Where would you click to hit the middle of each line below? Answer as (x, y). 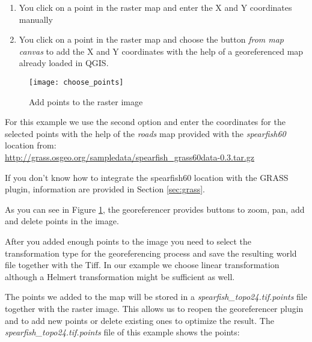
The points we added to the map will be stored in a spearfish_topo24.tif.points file (156, 297)
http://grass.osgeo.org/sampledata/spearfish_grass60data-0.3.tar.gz (130, 157)
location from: (31, 145)
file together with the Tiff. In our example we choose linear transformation (142, 265)
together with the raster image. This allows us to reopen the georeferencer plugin (154, 308)
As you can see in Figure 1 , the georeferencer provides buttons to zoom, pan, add (155, 209)
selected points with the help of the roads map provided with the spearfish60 (145, 133)
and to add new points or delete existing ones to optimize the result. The (139, 320)
